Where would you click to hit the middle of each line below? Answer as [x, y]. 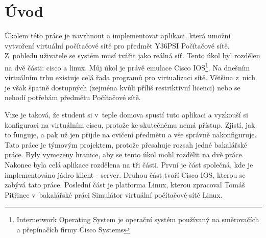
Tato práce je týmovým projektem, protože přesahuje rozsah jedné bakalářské [126, 144]
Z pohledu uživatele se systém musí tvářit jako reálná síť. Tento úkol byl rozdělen [132, 55]
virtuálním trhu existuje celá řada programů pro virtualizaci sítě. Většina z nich [130, 77]
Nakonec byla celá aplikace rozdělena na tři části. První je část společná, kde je [129, 164]
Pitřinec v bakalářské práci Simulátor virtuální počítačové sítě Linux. [114, 194]
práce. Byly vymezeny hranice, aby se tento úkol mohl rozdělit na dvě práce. [124, 154]
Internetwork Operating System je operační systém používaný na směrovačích [138, 219]
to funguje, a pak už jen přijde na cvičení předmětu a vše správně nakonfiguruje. [131, 135]
